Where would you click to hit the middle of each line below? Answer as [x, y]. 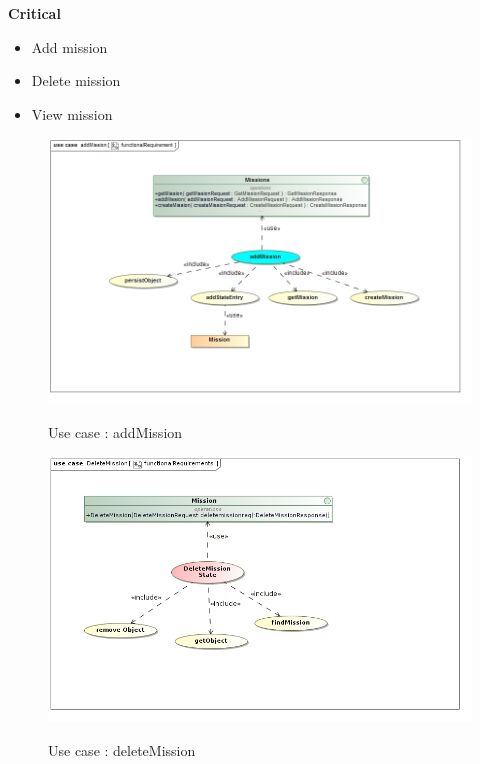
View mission [72, 113]
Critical [34, 13]
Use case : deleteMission [122, 749]
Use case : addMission [115, 431]
